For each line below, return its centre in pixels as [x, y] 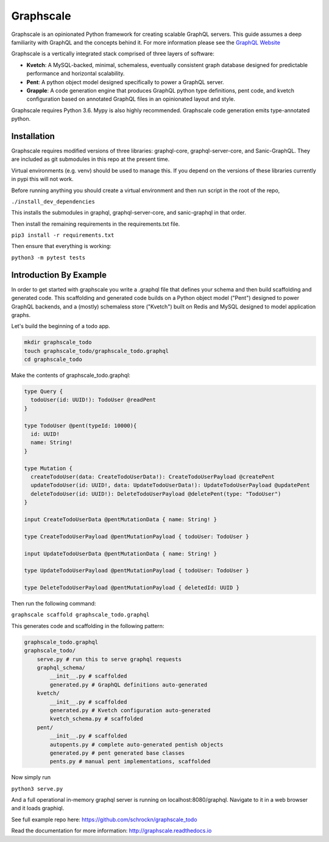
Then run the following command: [54, 604]
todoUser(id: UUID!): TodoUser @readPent [94, 400]
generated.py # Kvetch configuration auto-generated [130, 710]
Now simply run [31, 777]
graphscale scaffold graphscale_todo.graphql [80, 615]
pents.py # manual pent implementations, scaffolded [130, 762]
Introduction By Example [59, 275]
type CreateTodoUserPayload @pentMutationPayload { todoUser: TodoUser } [136, 536]
